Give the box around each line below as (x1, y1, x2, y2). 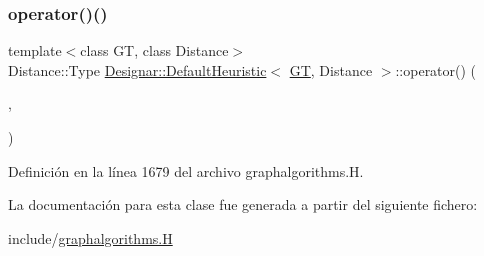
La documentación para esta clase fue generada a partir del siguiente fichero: (8, 194, 478, 215)
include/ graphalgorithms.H (8, 227, 173, 248)
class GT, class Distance (80, 40, 229, 61)
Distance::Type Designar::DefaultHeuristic (8, 59, 267, 80)
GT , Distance (289, 59, 373, 80)
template (8, 40, 62, 61)
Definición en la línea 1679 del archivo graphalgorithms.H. (8, 160, 364, 181)
